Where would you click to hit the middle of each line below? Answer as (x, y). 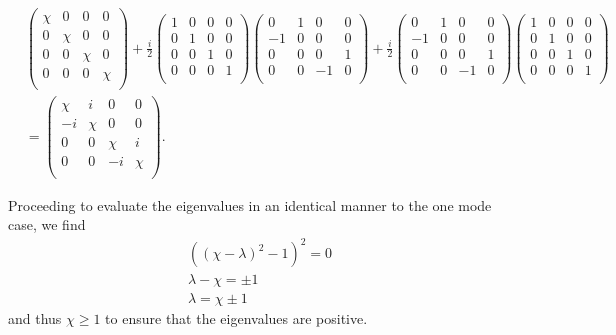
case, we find (47, 224)
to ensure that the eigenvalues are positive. (236, 318)
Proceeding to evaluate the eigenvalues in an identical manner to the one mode (250, 204)
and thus (35, 318)
